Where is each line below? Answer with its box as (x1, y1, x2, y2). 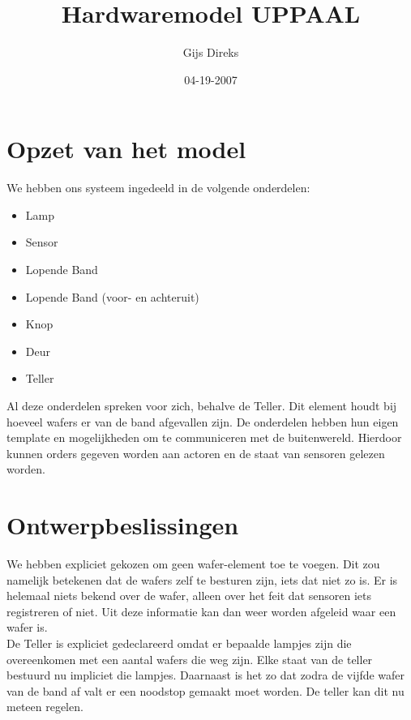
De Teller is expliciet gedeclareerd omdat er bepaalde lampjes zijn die (6, 635, 352, 652)
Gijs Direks (182, 44, 239, 61)
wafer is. (6, 619, 48, 636)
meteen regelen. (6, 698, 83, 715)
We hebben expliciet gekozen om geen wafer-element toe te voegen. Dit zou (6, 555, 380, 572)
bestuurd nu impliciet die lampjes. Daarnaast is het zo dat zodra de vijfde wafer (6, 666, 405, 684)
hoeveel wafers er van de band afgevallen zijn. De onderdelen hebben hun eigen (6, 413, 399, 430)
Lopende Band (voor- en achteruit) (25, 288, 199, 305)
